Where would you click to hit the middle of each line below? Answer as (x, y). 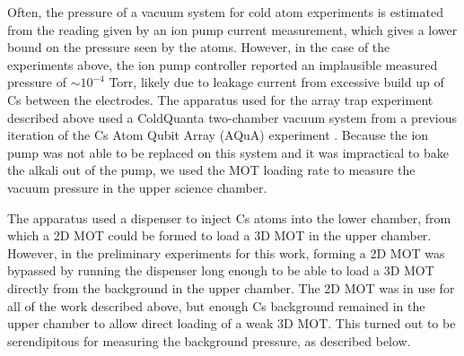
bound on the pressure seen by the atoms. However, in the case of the (199, 47)
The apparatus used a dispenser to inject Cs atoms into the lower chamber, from (229, 217)
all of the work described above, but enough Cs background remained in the (216, 305)
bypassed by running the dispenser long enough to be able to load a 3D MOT (221, 270)
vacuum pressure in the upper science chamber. (137, 187)
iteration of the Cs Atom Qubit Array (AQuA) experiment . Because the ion (218, 135)
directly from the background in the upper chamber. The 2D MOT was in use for (231, 287)
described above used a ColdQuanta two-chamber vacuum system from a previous (232, 117)
